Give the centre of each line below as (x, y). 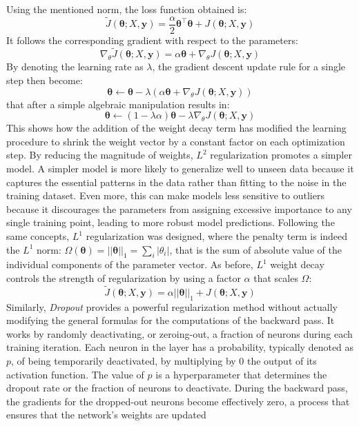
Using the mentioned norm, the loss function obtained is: (127, 9)
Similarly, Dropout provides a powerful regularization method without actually (172, 306)
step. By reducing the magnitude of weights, (100, 155)
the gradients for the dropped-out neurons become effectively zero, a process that (178, 401)
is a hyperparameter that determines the (241, 374)
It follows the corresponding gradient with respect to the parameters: (152, 40)
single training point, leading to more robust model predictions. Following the (171, 222)
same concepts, (38, 236)
